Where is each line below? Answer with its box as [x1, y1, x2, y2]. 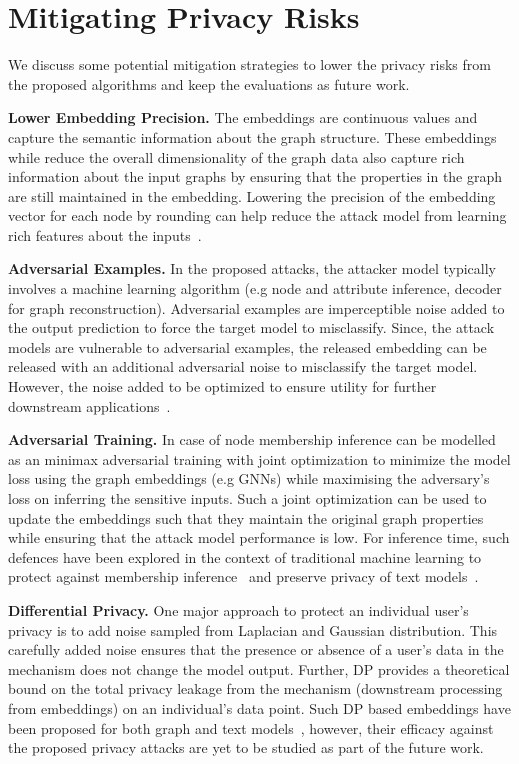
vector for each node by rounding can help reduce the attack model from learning [8, 205, 507, 226]
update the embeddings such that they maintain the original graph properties [8, 507, 484, 528]
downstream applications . [8, 395, 171, 416]
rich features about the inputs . [8, 224, 202, 245]
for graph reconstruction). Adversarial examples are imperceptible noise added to [8, 297, 505, 318]
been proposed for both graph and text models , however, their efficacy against [8, 717, 494, 738]
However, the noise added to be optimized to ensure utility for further [8, 376, 437, 397]
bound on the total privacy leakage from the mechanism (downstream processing [8, 678, 503, 699]
